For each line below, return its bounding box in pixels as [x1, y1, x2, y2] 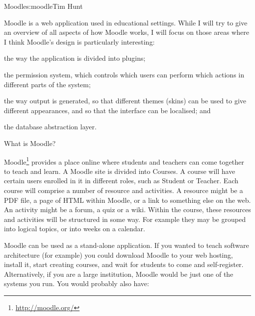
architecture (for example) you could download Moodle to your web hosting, [4, 249, 233, 260]
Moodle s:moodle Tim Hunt [4, 1, 83, 11]
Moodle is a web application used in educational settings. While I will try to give [4, 17, 248, 27]
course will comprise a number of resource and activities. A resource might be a [4, 185, 243, 195]
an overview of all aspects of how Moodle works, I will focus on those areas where [4, 27, 249, 37]
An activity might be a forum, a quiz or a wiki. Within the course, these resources [4, 204, 251, 215]
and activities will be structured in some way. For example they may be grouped [4, 214, 246, 224]
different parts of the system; [4, 79, 91, 89]
